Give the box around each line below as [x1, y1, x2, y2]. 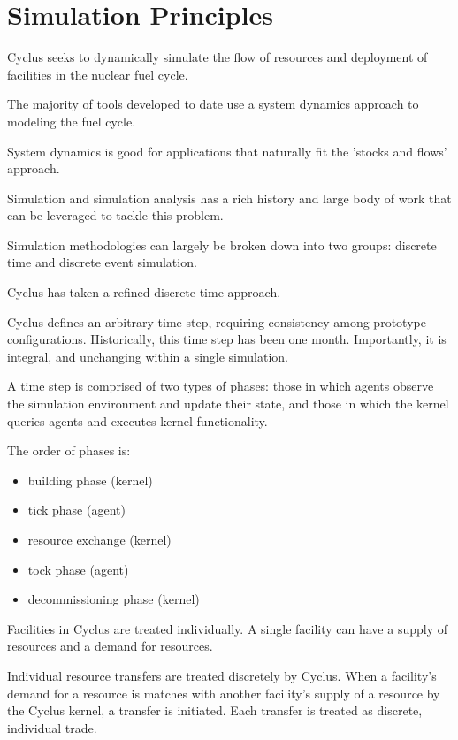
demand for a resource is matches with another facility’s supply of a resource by [7, 683, 440, 702]
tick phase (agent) [27, 500, 126, 519]
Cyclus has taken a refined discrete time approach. [7, 283, 281, 301]
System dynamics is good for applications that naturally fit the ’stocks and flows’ [7, 141, 447, 160]
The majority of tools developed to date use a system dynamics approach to [7, 95, 419, 113]
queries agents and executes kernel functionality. [7, 411, 268, 430]
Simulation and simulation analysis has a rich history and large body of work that [7, 188, 452, 207]
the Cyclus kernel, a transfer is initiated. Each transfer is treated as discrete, [7, 701, 423, 720]
